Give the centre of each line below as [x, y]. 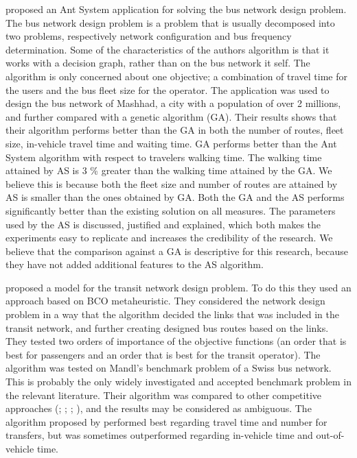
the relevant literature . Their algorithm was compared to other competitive [164, 395]
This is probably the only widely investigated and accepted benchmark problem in [178, 382]
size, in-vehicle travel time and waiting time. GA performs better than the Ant [171, 143]
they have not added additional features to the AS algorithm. [135, 264]
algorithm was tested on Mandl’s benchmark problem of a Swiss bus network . [169, 368]
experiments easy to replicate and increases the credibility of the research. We [169, 238]
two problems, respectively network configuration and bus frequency [149, 36]
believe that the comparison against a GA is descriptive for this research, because [177, 251]
